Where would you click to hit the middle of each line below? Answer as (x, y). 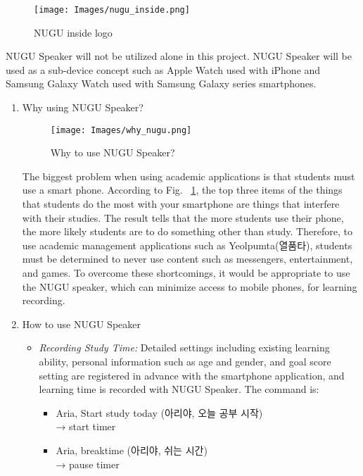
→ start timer (86, 426)
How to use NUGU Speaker (81, 324)
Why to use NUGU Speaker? (113, 152)
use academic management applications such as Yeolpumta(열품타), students (187, 245)
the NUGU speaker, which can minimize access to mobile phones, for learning (190, 286)
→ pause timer (88, 464)
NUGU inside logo (73, 32)
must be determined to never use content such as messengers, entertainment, (187, 259)
